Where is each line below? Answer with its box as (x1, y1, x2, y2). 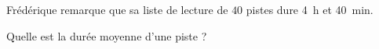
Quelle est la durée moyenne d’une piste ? (6, 27, 207, 44)
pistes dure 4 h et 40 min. (246, 2, 374, 17)
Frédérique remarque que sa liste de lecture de (6, 2, 228, 17)
